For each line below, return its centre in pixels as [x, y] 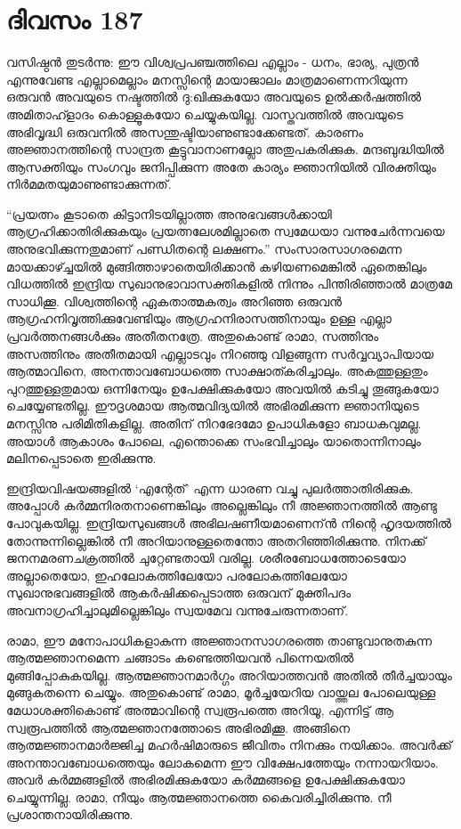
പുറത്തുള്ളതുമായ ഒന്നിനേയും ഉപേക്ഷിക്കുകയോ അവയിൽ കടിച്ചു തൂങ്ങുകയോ [222, 388]
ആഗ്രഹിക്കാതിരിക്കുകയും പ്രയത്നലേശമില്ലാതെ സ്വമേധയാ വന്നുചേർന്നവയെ [226, 231]
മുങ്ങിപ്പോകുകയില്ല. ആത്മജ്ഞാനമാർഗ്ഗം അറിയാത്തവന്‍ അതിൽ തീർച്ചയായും [229, 675]
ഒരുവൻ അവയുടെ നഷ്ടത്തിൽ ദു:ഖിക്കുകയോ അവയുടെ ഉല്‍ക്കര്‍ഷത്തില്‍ [214, 97]
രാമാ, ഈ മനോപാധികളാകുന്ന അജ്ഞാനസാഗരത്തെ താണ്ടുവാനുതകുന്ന [219, 640]
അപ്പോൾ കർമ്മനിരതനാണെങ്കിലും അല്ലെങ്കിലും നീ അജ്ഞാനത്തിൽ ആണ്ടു [222, 505]
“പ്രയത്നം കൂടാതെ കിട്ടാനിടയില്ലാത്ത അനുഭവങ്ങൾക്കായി [169, 213]
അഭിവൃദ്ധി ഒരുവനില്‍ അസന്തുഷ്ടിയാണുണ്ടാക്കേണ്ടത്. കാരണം [185, 131]
